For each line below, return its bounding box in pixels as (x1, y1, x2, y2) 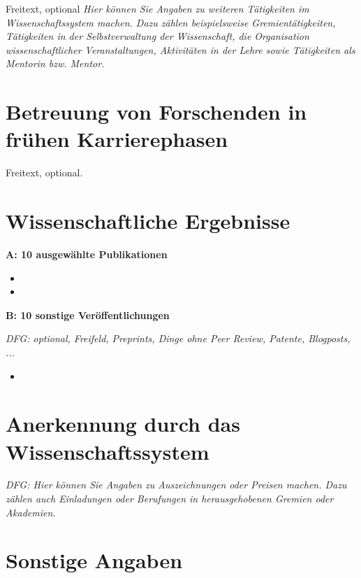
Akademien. (6, 505, 56, 519)
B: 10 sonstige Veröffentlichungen (6, 307, 170, 322)
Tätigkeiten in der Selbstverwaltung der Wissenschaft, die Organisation (6, 29, 309, 43)
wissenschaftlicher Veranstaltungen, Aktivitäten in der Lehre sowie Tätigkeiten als (6, 42, 355, 57)
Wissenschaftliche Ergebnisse (6, 206, 290, 235)
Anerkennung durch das (6, 409, 240, 438)
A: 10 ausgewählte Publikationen (6, 247, 168, 261)
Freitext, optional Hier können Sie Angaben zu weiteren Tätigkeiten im (6, 1, 309, 15)
